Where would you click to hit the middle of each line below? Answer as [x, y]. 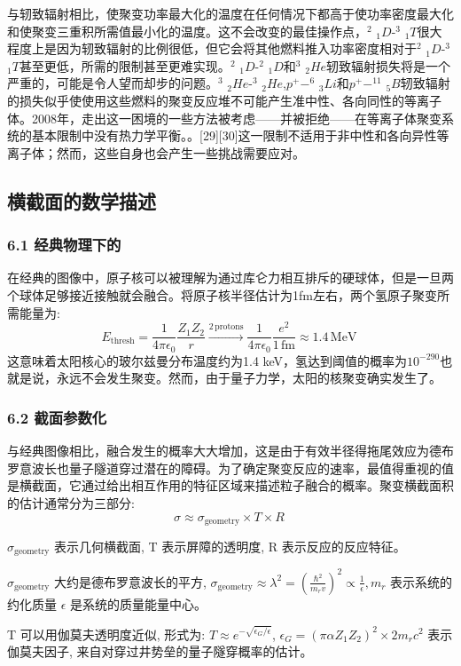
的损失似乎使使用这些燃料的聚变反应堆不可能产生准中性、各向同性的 [206, 100]
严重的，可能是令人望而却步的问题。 [113, 83]
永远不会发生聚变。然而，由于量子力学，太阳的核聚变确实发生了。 [249, 378]
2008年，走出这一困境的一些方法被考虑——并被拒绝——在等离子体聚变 [236, 118]
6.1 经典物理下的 [64, 245]
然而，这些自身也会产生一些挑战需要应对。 [180, 152]
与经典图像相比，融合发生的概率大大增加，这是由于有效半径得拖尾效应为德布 [230, 451]
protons [229, 326]
